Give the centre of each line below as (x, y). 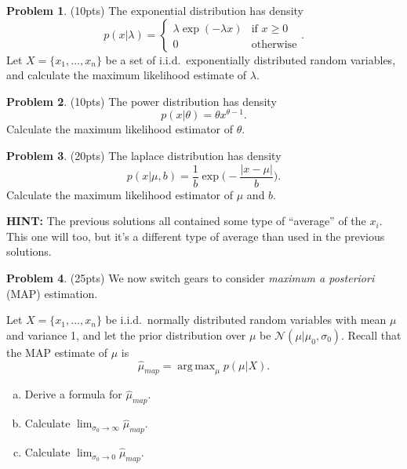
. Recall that (371, 334)
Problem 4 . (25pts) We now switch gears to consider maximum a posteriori (191, 278)
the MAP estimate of (57, 352)
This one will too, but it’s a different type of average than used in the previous (196, 236)
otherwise (274, 44)
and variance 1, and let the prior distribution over (126, 334)
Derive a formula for (73, 394)
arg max (196, 366)
